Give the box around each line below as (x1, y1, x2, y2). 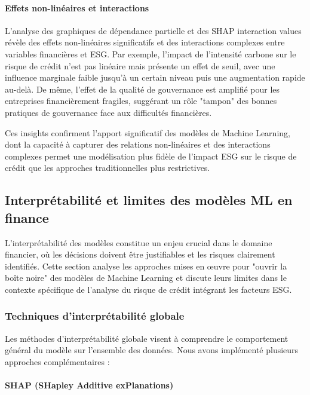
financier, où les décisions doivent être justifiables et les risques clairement (5, 248, 275, 261)
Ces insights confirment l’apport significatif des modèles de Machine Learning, (5, 126, 290, 139)
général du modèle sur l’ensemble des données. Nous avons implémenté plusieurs (5, 344, 299, 356)
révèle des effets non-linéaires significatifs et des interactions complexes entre (5, 36, 285, 48)
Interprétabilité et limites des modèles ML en (5, 191, 293, 209)
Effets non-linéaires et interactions (5, 1, 149, 14)
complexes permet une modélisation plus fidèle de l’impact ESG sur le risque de (5, 149, 297, 162)
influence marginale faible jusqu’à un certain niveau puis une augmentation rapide (5, 71, 305, 84)
